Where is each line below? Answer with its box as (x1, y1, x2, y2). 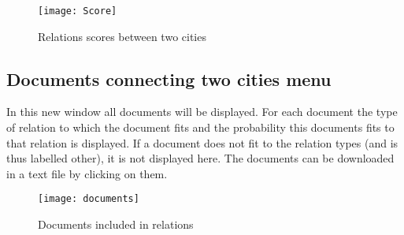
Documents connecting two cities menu (6, 66, 332, 91)
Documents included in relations (38, 216, 194, 233)
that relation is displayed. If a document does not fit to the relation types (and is (6, 134, 398, 151)
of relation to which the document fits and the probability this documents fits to (6, 119, 395, 136)
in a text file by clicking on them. (6, 165, 168, 181)
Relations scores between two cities (38, 28, 206, 44)
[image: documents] (38, 193, 139, 205)
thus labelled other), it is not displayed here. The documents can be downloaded (6, 150, 395, 166)
